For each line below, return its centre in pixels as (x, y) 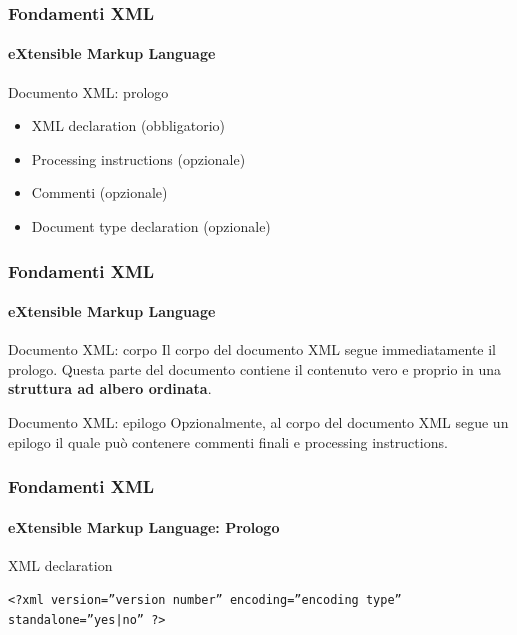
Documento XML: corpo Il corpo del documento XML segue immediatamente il (252, 349)
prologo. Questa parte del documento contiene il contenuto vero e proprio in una (255, 368)
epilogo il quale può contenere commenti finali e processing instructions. (228, 441)
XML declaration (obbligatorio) (128, 125)
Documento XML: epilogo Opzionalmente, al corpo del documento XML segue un (258, 422)
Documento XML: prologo (88, 91)
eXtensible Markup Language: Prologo (144, 526)
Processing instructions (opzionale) (138, 158)
